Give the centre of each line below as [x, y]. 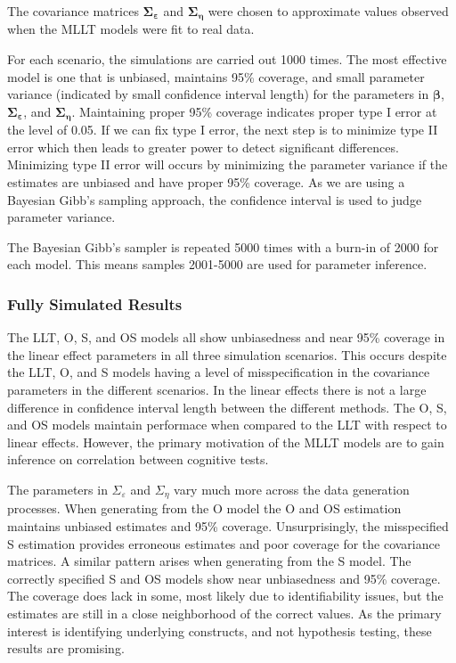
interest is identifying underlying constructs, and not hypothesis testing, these [220, 630]
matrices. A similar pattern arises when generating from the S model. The [209, 561]
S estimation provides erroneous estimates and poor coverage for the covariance [224, 543]
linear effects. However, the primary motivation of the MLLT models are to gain [226, 442]
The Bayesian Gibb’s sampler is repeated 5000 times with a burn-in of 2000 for [223, 246]
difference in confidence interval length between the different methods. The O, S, [227, 407]
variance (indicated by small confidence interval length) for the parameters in [218, 94]
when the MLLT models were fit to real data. [131, 29]
